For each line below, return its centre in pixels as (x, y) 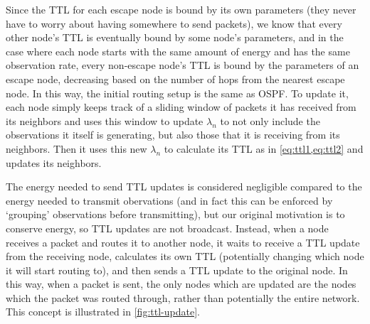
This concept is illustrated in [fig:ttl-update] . (103, 312)
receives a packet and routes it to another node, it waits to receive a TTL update (183, 242)
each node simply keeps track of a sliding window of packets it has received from (181, 107)
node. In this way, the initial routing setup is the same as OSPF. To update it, (177, 93)
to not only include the (270, 120)
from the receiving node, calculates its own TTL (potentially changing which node (185, 256)
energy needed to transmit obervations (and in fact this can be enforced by (169, 200)
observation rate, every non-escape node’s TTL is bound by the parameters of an (183, 65)
